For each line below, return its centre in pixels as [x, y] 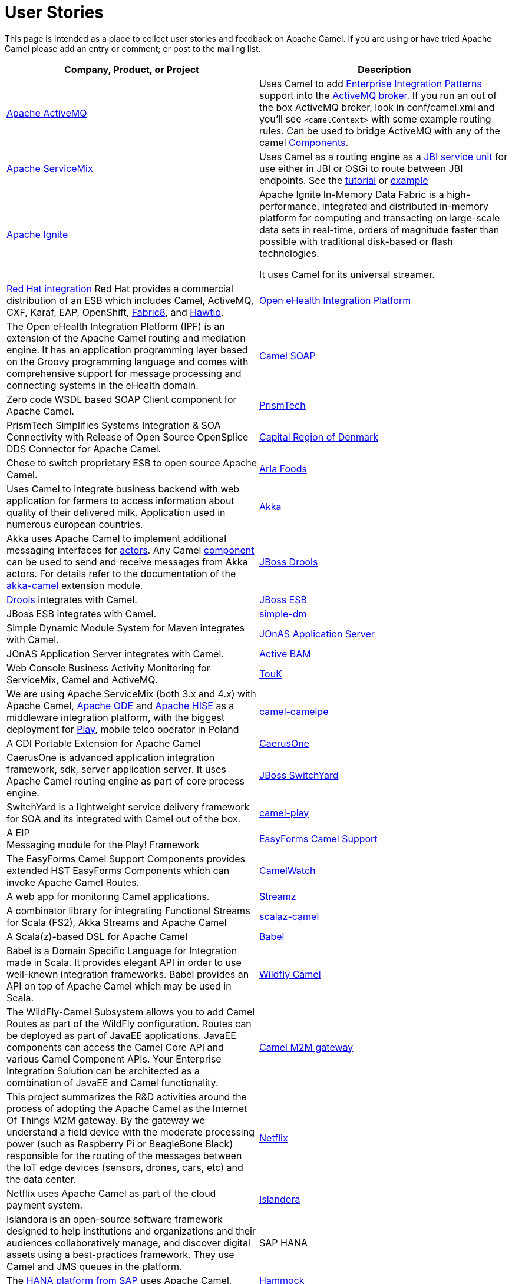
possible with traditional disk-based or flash [356, 241]
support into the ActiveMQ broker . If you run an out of [378, 95]
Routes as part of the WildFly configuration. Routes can [129, 1023]
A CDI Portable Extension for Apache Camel [104, 743]
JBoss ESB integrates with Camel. [82, 613]
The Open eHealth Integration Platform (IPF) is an [116, 326]
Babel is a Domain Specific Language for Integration [122, 950]
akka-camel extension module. [75, 585]
